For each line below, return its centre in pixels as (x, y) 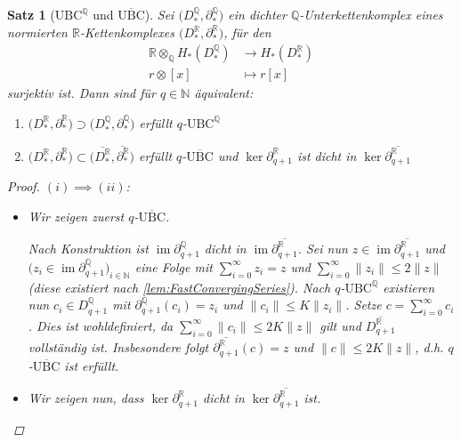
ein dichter (257, 14)
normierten (37, 32)
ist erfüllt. (92, 365)
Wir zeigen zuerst (76, 216)
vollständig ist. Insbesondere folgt (118, 347)
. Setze (364, 305)
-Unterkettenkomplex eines (371, 14)
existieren (409, 287)
